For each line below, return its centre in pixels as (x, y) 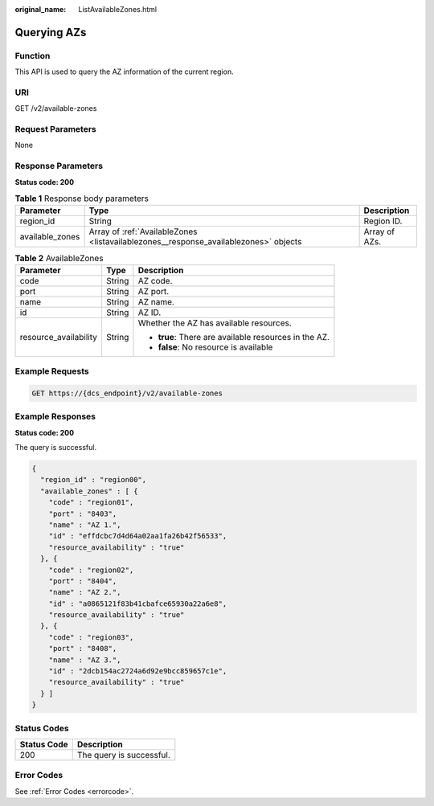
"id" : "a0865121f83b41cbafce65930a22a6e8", (138, 603)
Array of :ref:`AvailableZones (143, 231)
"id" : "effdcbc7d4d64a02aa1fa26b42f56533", (138, 536)
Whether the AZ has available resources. (215, 323)
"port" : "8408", (83, 648)
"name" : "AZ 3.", (85, 660)
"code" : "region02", (91, 570)
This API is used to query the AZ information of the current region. (124, 72)
